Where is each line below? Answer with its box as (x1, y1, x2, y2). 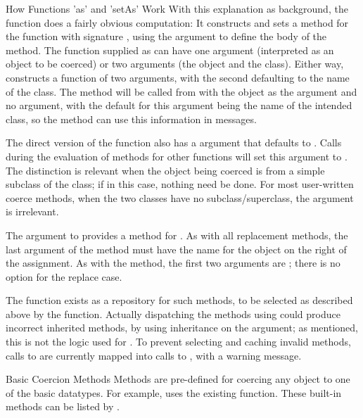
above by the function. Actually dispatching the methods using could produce (6, 306, 340, 321)
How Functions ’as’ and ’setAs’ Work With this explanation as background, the (6, 1, 348, 15)
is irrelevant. (6, 204, 59, 219)
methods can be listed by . (6, 399, 120, 414)
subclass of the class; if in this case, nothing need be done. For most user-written (6, 177, 354, 191)
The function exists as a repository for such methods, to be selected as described (6, 293, 353, 308)
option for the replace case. (6, 269, 122, 284)
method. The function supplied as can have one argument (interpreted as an (6, 42, 334, 57)
